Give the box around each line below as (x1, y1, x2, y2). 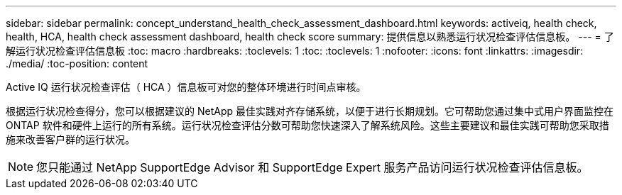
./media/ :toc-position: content (6, 57, 148, 69)
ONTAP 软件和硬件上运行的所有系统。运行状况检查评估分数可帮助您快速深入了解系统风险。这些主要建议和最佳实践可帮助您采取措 (6, 119, 609, 131)
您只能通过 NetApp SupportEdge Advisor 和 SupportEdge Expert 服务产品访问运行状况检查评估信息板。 (36, 160, 589, 174)
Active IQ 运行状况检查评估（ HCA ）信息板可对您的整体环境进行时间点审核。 (6, 81, 366, 93)
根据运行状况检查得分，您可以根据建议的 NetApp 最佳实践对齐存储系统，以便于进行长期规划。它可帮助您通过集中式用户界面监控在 (6, 105, 613, 117)
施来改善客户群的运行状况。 (6, 133, 135, 145)
